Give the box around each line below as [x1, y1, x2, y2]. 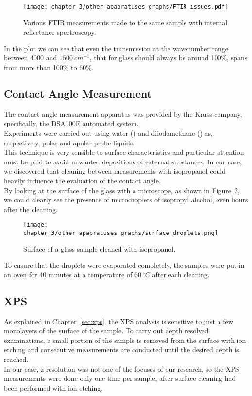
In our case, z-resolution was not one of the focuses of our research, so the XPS [4, 363, 239, 374]
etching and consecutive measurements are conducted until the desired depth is [4, 344, 239, 355]
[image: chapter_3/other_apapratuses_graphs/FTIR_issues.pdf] [23, 3, 229, 10]
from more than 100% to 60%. [4, 62, 94, 72]
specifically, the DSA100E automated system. [4, 118, 139, 128]
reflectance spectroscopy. [23, 27, 96, 37]
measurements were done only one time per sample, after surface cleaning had [4, 373, 236, 383]
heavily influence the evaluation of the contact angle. [4, 175, 161, 185]
